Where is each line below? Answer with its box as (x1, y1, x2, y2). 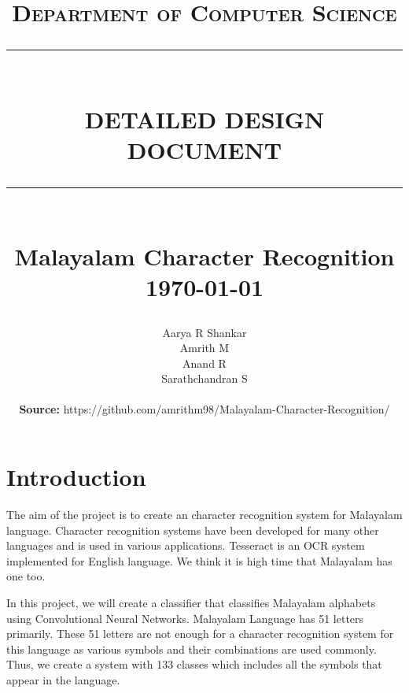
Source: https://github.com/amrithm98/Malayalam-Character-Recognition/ (19, 401, 390, 417)
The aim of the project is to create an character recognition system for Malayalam (6, 506, 403, 522)
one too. (6, 568, 46, 584)
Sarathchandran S (161, 370, 248, 387)
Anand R (182, 354, 227, 371)
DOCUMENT (127, 133, 282, 165)
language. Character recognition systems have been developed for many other (6, 521, 379, 538)
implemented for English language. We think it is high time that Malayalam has (6, 552, 392, 569)
